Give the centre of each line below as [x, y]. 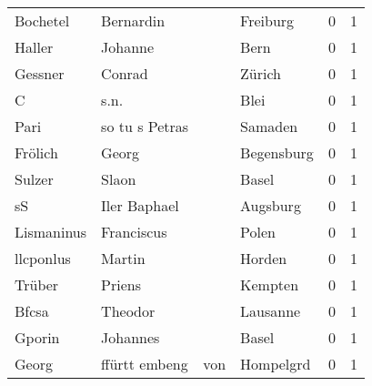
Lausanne [271, 311]
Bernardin [133, 20]
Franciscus [134, 232]
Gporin [37, 337]
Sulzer [34, 179]
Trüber [37, 284]
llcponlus [43, 258]
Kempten [270, 284]
